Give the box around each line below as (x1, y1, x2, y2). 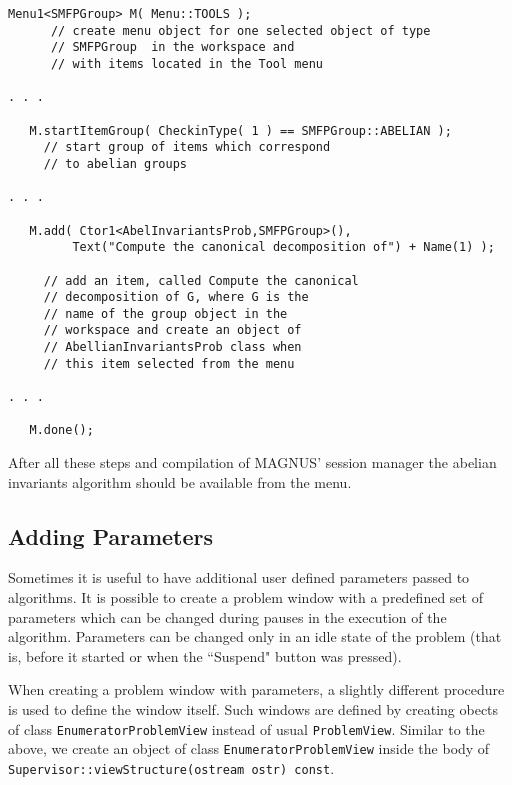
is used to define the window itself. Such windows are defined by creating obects (8, 699, 499, 720)
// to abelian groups (43, 156, 187, 171)
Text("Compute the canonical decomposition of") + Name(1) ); (72, 240, 495, 255)
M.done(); (29, 423, 94, 438)
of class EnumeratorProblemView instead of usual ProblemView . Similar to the (8, 718, 485, 739)
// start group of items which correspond (43, 140, 331, 155)
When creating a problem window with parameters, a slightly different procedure (8, 679, 505, 700)
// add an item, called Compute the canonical (43, 273, 359, 288)
